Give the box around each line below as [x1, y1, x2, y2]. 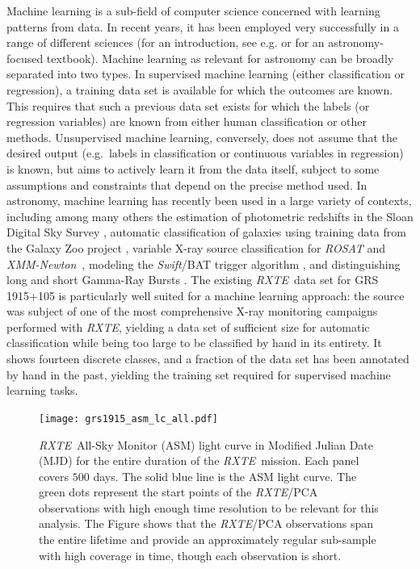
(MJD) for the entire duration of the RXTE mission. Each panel [39, 452, 359, 469]
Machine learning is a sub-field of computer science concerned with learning [6, 2, 380, 19]
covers [39, 467, 69, 484]
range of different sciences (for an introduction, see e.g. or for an [6, 34, 325, 51]
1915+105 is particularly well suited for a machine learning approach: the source [6, 287, 405, 303]
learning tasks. [6, 382, 78, 399]
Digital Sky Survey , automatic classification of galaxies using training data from [6, 224, 406, 241]
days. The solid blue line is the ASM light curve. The [93, 467, 357, 484]
